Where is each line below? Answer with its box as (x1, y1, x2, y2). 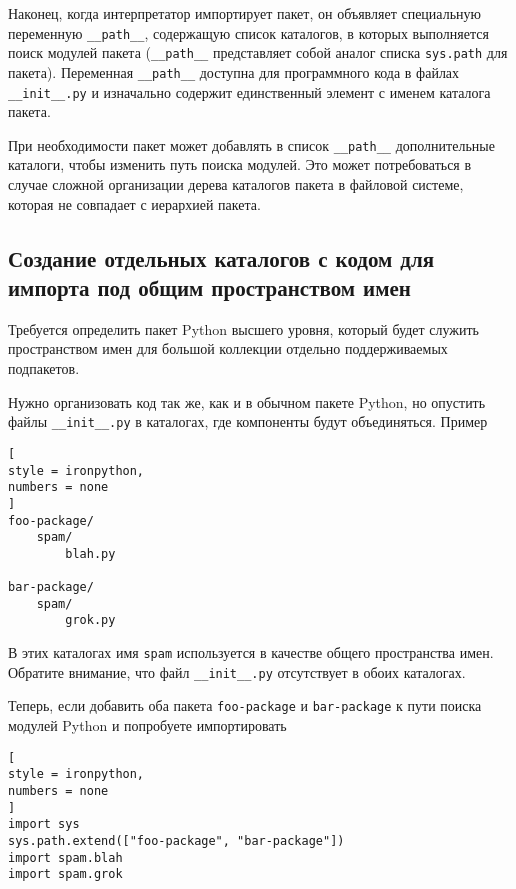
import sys (8, 817, 80, 832)
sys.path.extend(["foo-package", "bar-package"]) (8, 833, 345, 848)
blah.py (65, 546, 116, 561)
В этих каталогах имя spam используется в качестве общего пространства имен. (8, 642, 494, 663)
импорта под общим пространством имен (8, 272, 411, 303)
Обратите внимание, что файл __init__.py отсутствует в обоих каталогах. (8, 661, 466, 682)
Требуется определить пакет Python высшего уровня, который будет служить (8, 318, 479, 339)
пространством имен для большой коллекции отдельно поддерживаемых (8, 338, 448, 359)
